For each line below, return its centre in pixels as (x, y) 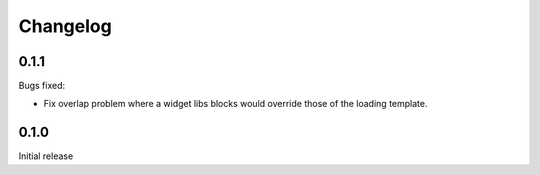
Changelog (65, 26)
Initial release (46, 156)
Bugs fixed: (42, 86)
